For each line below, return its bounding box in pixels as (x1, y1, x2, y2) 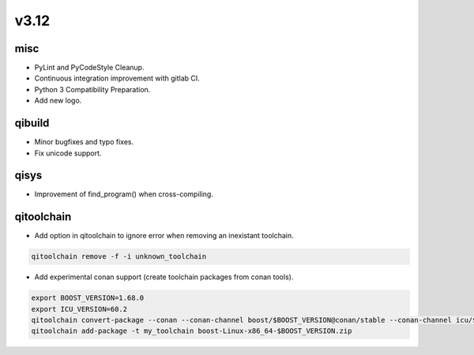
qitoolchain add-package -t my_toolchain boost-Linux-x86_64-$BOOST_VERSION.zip (31, 327, 352, 335)
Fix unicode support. (34, 148, 102, 158)
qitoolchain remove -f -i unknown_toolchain (31, 252, 207, 261)
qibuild (14, 117, 50, 130)
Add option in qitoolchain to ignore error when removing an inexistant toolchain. (34, 231, 294, 241)
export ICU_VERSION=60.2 (31, 305, 128, 313)
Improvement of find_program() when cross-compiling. (34, 189, 213, 199)
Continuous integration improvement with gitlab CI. (34, 73, 201, 83)
